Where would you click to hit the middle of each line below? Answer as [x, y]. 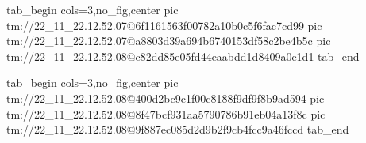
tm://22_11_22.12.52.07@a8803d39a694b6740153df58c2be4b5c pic [169, 41]
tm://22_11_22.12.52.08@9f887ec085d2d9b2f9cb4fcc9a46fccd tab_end [178, 129]
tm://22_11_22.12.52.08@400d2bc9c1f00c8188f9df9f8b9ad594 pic [166, 98]
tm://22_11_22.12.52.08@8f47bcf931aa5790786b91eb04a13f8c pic [166, 113]
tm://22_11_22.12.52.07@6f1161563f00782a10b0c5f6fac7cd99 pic [164, 25]
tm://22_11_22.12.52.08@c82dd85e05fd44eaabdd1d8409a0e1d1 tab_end [183, 56]
